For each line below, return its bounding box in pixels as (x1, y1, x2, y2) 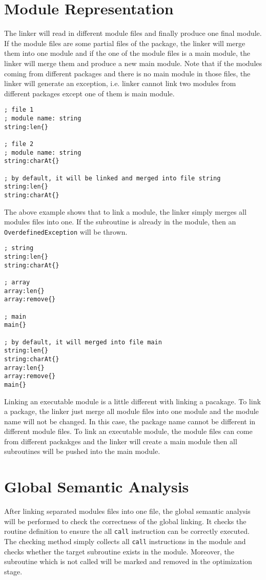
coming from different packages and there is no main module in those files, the (4, 68, 251, 78)
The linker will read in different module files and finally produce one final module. (4, 28, 262, 38)
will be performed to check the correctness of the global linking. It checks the (4, 515, 247, 526)
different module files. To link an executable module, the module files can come (4, 426, 253, 437)
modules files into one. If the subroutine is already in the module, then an (4, 216, 236, 227)
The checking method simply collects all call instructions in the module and (4, 536, 246, 547)
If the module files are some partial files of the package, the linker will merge (4, 37, 245, 48)
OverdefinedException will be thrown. (4, 226, 128, 237)
